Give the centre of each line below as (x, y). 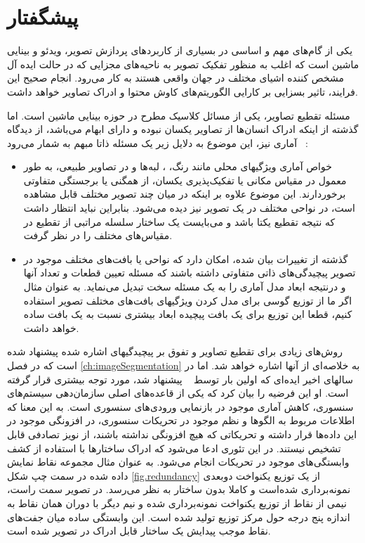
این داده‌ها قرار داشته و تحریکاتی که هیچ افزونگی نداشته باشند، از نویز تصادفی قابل (182, 434)
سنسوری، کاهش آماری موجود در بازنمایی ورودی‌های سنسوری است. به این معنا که (180, 406)
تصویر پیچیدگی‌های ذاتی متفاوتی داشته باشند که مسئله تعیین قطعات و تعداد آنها (190, 273)
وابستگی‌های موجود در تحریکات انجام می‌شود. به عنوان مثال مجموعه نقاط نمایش (178, 462)
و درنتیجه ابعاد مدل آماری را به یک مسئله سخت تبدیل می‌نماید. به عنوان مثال (185, 287)
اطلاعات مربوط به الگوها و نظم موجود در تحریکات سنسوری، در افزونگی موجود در (181, 420)
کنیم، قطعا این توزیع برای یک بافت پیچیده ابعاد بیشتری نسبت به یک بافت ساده (188, 314)
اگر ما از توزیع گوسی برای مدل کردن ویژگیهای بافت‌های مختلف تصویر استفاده (188, 300)
